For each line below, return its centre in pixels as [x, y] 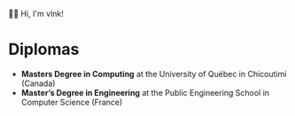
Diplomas [44, 50]
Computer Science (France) [72, 102]
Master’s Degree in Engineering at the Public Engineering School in [145, 92]
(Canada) [38, 83]
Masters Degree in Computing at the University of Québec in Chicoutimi [154, 73]
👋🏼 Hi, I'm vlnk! [36, 14]
